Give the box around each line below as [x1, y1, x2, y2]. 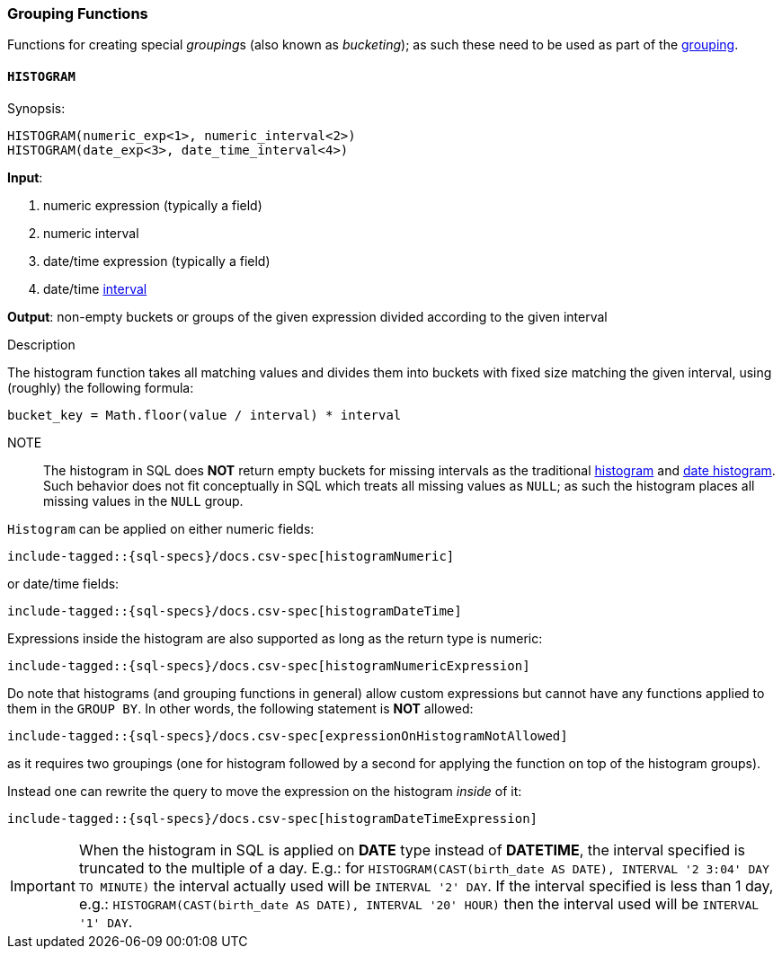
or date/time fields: [7, 575, 120, 591]
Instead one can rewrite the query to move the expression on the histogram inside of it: [7, 783, 522, 799]
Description [7, 336, 76, 352]
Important [10, 876, 76, 895]
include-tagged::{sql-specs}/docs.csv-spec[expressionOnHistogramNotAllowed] [7, 728, 568, 743]
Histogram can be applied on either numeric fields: [7, 520, 315, 536]
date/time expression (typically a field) [43, 252, 271, 269]
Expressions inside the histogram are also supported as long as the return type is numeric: [7, 630, 543, 646]
